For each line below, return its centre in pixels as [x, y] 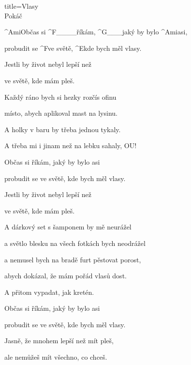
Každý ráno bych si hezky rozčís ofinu [60, 97]
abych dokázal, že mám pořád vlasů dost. [66, 276]
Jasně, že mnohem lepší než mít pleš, [59, 341]
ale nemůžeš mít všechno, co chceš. [56, 357]
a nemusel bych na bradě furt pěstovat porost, [73, 259]
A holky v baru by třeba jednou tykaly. [63, 129]
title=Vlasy [22, 6]
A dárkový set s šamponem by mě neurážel [68, 227]
